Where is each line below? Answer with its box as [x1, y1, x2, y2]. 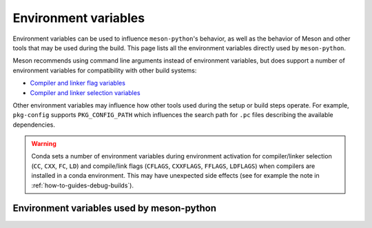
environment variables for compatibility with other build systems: [12, 66, 197, 74]
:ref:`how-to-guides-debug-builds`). [31, 181, 134, 189]
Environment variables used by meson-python [12, 203, 217, 214]
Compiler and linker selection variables [30, 88, 141, 96]
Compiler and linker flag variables [30, 79, 125, 87]
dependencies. [12, 121, 55, 129]
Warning [31, 140, 56, 148]
